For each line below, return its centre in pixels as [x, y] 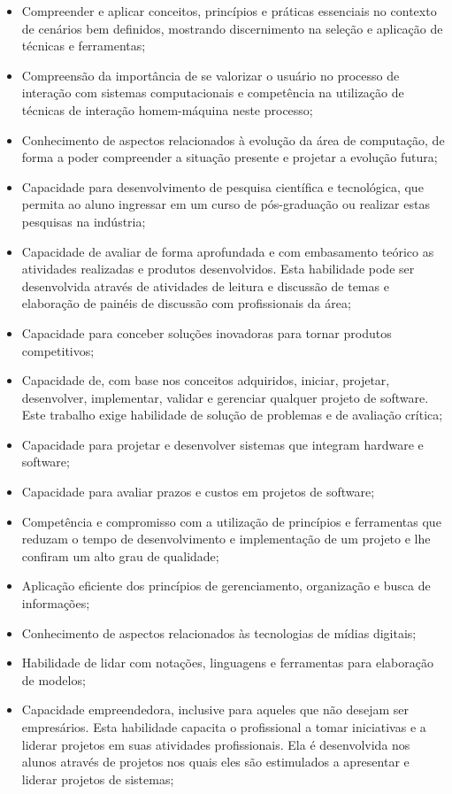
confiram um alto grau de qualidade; [120, 555]
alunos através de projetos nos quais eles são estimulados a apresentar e [215, 762]
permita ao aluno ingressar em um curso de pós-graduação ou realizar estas [226, 204]
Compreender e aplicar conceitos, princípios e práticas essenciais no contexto [229, 11]
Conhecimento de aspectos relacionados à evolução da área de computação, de [233, 139]
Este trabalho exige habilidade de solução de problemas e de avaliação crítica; [232, 415]
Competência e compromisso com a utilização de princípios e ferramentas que [231, 521]
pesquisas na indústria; [84, 221]
